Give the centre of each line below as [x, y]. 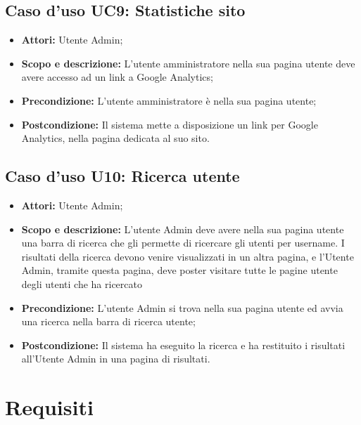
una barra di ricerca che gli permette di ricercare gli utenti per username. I [183, 243]
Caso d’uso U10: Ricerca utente [122, 176]
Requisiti [49, 407]
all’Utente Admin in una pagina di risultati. [116, 359]
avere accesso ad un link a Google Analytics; [117, 77]
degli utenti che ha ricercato [82, 283]
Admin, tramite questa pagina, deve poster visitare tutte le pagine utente [179, 270]
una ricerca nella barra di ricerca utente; [108, 321]
